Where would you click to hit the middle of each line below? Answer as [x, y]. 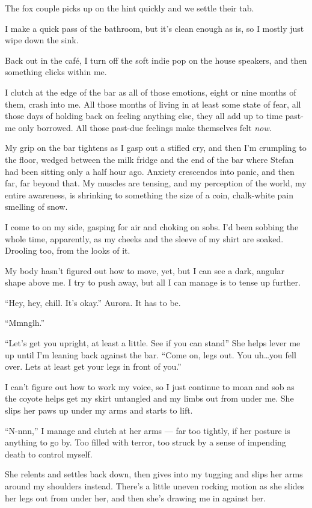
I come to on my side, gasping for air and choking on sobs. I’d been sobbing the [152, 226]
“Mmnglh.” [25, 323]
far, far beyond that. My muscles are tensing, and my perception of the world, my [156, 183]
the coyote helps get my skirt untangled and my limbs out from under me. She [149, 398]
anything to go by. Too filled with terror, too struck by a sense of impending [145, 442]
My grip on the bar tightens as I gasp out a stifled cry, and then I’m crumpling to [156, 148]
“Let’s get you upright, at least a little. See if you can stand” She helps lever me [153, 343]
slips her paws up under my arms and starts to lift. [99, 410]
